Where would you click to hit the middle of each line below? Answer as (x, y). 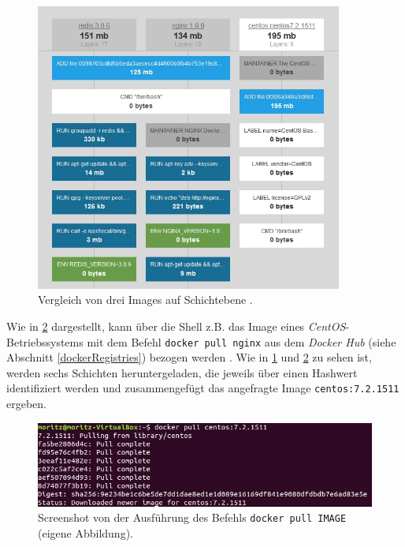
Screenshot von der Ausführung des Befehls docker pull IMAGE (192, 517)
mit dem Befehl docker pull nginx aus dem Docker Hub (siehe (242, 341)
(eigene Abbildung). (85, 532)
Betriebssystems (45, 341)
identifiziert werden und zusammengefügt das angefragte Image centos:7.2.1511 (203, 388)
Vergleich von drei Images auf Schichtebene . (145, 300)
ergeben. (26, 404)
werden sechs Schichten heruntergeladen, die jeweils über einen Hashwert (182, 372)
